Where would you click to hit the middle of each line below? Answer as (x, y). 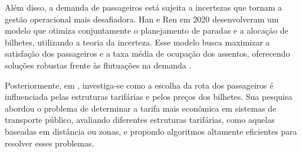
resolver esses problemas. (50, 143)
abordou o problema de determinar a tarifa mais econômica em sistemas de (141, 108)
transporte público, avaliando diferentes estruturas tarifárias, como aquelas (140, 120)
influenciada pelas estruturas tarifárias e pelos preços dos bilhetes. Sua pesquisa (149, 97)
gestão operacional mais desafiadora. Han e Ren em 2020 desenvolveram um (142, 19)
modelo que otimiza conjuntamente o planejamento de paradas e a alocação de (147, 30)
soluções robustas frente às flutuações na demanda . (98, 65)
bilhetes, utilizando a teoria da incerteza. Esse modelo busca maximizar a (137, 42)
